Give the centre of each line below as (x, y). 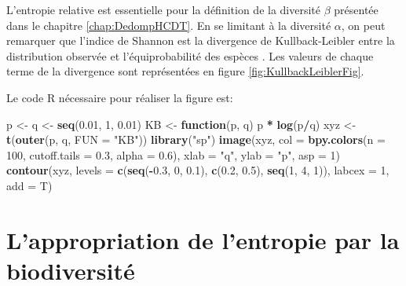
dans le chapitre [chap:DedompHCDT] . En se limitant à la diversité (169, 25)
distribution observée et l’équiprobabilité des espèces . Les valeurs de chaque (190, 55)
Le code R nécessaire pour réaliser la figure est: (120, 97)
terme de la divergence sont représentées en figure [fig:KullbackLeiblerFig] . (185, 71)
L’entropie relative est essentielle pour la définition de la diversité (164, 9)
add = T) (29, 185)
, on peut (363, 25)
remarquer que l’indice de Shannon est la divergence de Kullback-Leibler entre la (201, 40)
